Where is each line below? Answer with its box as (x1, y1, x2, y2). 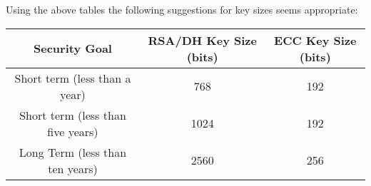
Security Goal (34, 40, 112, 57)
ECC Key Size (274, 31, 357, 48)
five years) (47, 123, 98, 140)
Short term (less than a (14, 69, 131, 86)
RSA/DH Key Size (148, 31, 257, 48)
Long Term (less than (19, 143, 127, 160)
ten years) (48, 160, 98, 177)
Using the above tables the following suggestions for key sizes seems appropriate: (6, 2, 358, 16)
